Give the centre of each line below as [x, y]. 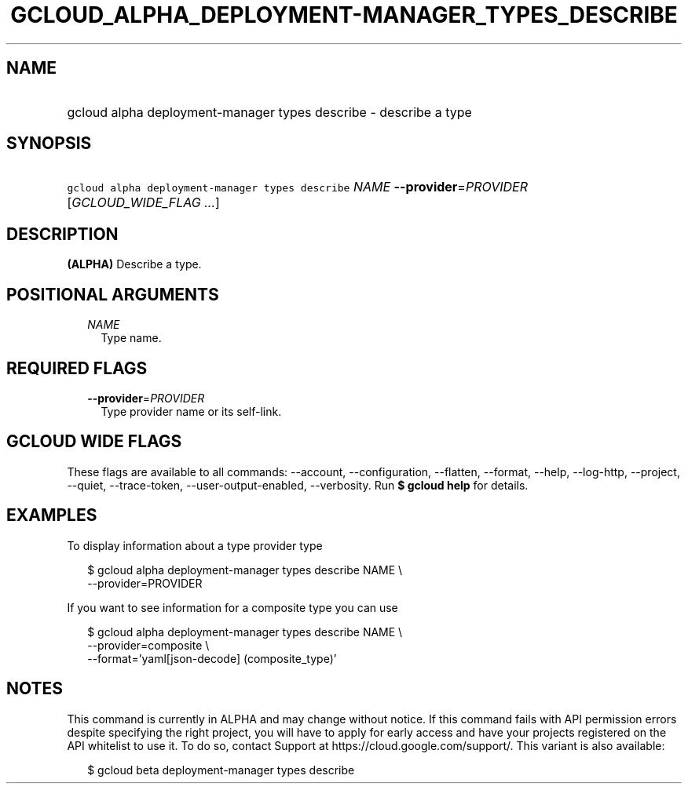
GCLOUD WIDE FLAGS [94, 442]
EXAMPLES [52, 515]
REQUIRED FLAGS [77, 368]
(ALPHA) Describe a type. [134, 264]
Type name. [131, 338]
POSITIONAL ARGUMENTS [113, 294]
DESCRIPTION [62, 234]
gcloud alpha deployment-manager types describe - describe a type [269, 112]
